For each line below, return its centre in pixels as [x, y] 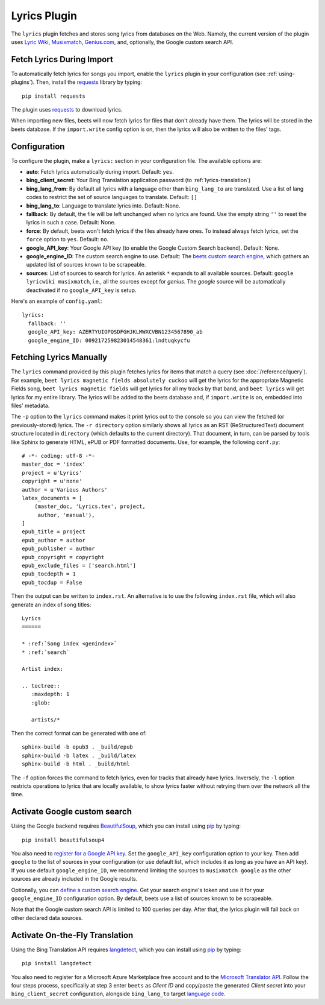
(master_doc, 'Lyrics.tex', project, [90, 506]
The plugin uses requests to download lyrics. [67, 110]
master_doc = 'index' [54, 464]
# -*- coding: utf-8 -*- [58, 456]
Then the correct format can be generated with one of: [79, 734]
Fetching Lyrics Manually [59, 357]
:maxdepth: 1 [50, 694]
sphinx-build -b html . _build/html [76, 764]
